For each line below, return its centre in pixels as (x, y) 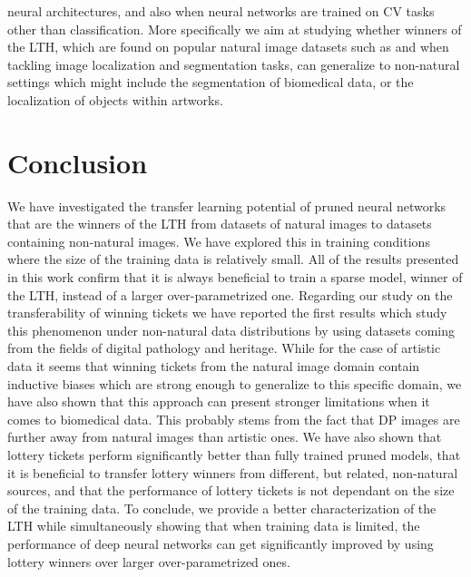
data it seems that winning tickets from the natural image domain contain (214, 366)
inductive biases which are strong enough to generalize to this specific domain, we (235, 383)
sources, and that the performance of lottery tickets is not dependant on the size (231, 490)
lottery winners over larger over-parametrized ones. (149, 561)
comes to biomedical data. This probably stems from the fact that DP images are (234, 419)
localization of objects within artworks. (115, 99)
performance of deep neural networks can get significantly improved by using (221, 543)
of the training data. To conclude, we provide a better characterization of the (222, 508)
